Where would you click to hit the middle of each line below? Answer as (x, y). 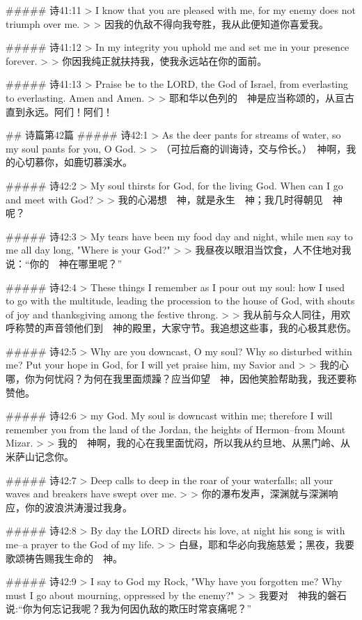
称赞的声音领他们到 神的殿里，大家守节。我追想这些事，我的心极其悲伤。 (186, 328)
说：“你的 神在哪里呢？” (64, 263)
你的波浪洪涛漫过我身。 (78, 507)
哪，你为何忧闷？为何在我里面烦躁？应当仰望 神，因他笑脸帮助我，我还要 (176, 379)
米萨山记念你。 (40, 457)
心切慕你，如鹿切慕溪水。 (73, 162)
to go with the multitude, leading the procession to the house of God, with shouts (180, 301)
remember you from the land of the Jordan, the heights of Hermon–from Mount (176, 429)
